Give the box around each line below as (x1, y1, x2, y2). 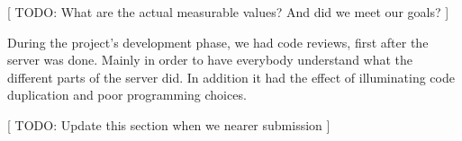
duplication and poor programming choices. (7, 85, 247, 104)
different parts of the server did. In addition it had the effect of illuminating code (7, 67, 455, 86)
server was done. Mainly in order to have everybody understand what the (7, 50, 413, 69)
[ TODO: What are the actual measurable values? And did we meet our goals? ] (7, 3, 449, 21)
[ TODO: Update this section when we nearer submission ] (7, 115, 331, 134)
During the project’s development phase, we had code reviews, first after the (7, 32, 429, 51)
